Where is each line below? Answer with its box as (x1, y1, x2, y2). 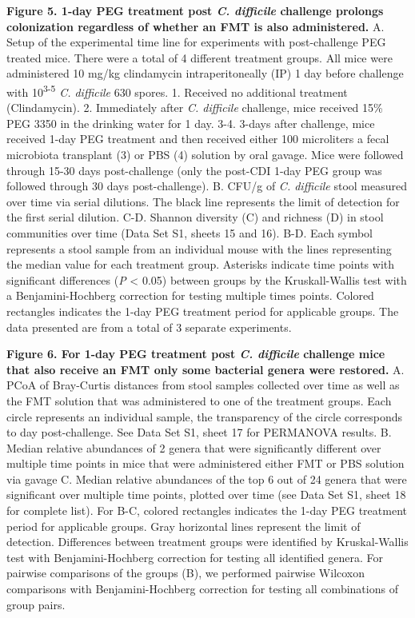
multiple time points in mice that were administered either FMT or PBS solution (6, 455, 405, 472)
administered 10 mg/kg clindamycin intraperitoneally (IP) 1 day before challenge (6, 65, 404, 82)
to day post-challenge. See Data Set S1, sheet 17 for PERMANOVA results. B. (6, 424, 392, 441)
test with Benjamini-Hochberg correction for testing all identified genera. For (6, 548, 383, 565)
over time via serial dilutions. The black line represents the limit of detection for (6, 193, 400, 209)
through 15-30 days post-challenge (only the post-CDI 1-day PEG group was (6, 161, 382, 178)
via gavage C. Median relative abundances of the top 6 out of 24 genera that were (6, 470, 407, 487)
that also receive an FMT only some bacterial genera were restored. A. (6, 361, 405, 377)
